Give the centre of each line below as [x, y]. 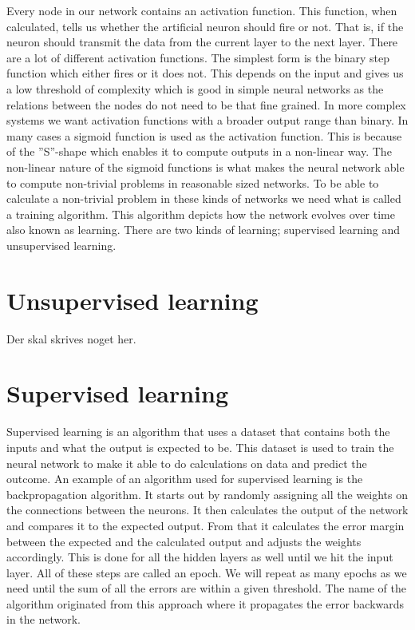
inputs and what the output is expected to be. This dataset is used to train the [200, 447]
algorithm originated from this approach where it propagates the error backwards [206, 603]
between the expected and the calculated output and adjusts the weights [184, 541]
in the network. [43, 619]
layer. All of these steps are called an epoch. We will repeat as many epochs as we [207, 572]
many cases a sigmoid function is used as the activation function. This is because [204, 135]
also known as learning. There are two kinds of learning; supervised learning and [203, 230]
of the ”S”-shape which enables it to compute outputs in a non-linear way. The [199, 151]
